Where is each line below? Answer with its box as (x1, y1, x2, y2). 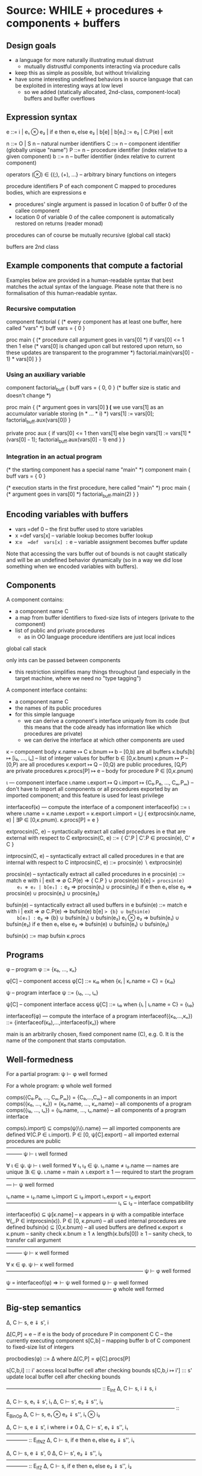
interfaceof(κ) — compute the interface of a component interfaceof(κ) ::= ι (6, 804, 191, 811)
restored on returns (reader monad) (14, 219, 103, 227)
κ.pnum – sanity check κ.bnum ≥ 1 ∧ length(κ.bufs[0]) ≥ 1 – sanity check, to (6, 1230, 192, 1237)
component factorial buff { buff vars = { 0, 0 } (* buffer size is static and (6, 384, 181, 393)
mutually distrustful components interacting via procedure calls (23, 63, 181, 70)
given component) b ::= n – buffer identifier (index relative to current (6, 152, 176, 160)
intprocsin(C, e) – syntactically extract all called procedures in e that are (6, 852, 185, 860)
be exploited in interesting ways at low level (14, 82, 123, 89)
